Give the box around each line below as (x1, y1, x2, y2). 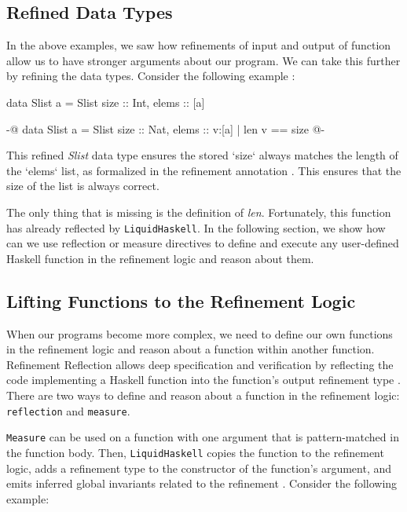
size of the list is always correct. (6, 177, 159, 194)
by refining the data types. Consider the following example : (6, 68, 295, 84)
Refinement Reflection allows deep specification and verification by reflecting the (6, 356, 394, 372)
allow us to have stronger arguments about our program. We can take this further (6, 52, 401, 68)
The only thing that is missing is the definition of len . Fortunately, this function (6, 203, 391, 220)
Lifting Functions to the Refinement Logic (6, 288, 356, 313)
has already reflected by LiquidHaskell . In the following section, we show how (6, 219, 386, 236)
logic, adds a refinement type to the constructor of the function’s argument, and (6, 459, 392, 476)
